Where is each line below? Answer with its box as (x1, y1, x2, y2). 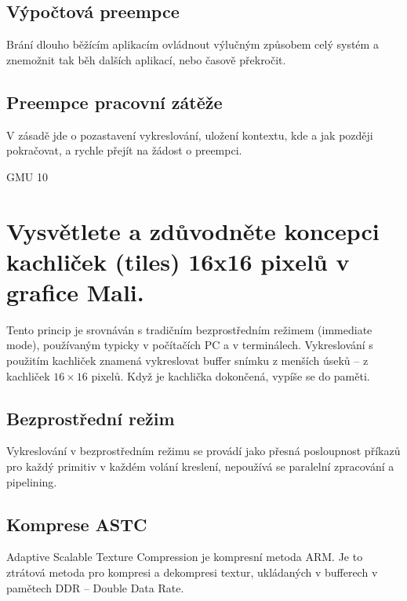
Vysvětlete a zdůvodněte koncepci (6, 214, 380, 246)
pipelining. (6, 473, 57, 490)
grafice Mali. (6, 275, 144, 308)
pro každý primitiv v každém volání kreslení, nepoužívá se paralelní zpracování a (6, 458, 394, 475)
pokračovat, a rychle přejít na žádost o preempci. (6, 142, 242, 158)
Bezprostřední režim (6, 406, 175, 430)
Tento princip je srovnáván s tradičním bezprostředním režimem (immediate (6, 321, 372, 337)
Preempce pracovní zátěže (6, 89, 223, 114)
